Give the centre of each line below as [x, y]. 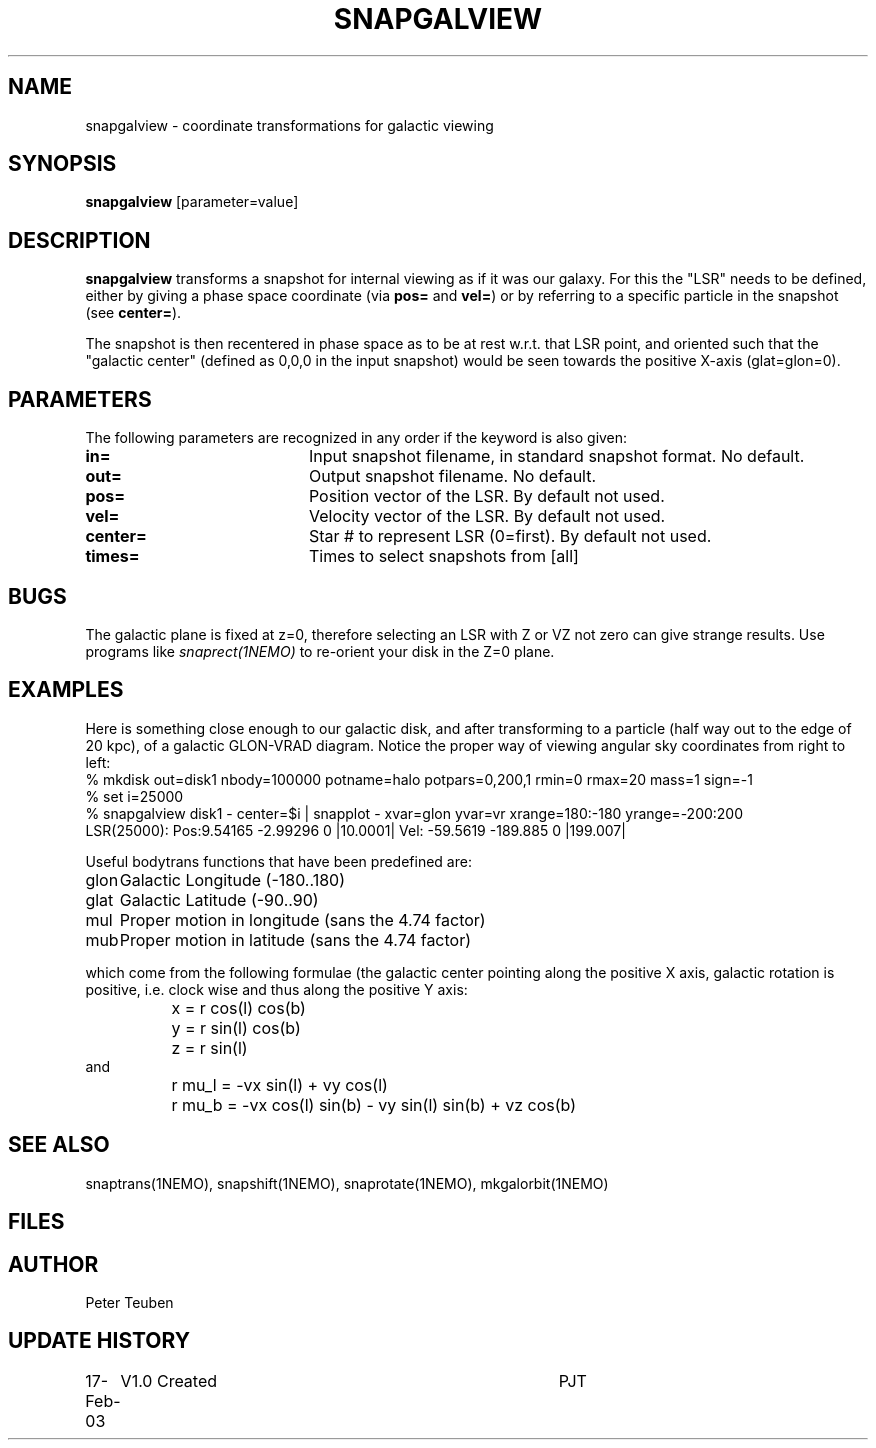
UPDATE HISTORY [99, 1341]
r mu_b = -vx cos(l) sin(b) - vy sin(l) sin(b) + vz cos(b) [374, 1104]
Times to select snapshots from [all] [443, 556]
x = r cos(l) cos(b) [238, 1007]
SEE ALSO [59, 1145]
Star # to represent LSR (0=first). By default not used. [510, 536]
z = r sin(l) [209, 1047]
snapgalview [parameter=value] [192, 202]
